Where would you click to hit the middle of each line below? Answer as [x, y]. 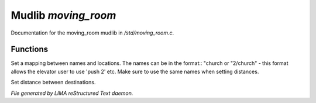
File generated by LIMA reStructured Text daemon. [72, 93]
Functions [30, 49]
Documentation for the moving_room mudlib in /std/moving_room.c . [92, 33]
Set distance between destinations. [53, 83]
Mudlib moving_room [63, 15]
